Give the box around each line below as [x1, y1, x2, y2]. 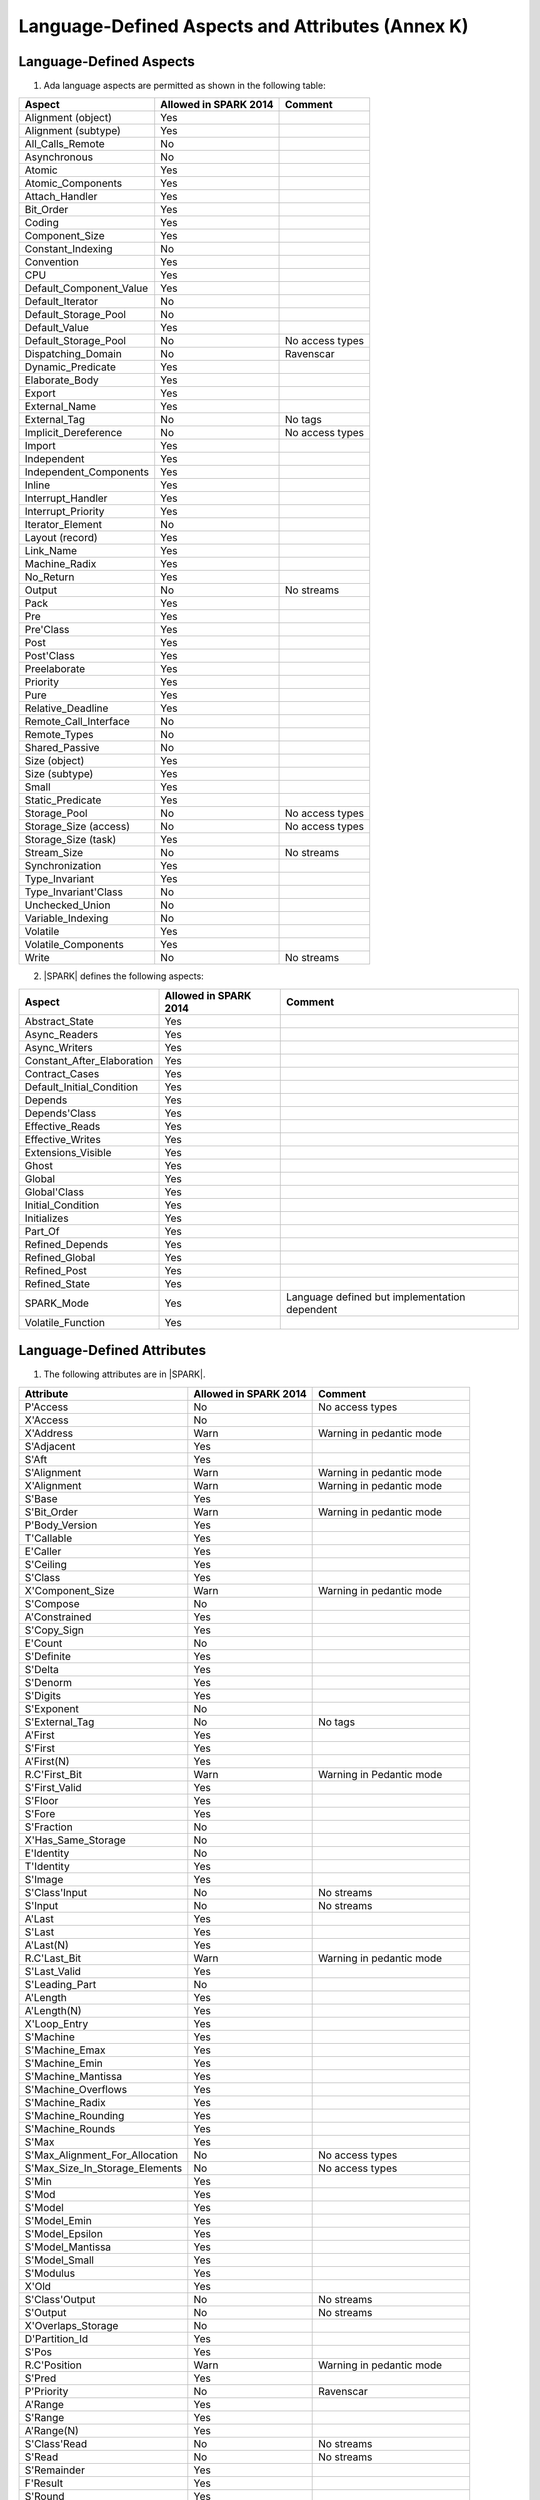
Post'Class [24, 649, 75, 663]
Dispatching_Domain [24, 347, 122, 361]
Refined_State [24, 1276, 90, 1290]
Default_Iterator [24, 295, 99, 309]
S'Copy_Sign [24, 1623, 84, 1637]
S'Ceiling [24, 1557, 67, 1571]
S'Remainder [24, 2463, 85, 2477]
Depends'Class [24, 1106, 97, 1120]
